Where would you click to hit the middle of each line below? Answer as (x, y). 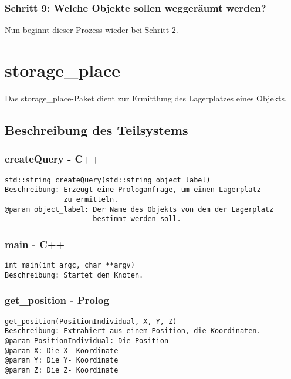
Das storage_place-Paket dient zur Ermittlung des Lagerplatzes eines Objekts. (146, 98)
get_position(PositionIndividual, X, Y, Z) (91, 321)
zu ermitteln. (91, 199)
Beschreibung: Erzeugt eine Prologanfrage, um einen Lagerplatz (133, 190)
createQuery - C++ (53, 159)
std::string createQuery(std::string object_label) (108, 180)
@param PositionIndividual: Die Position (87, 341)
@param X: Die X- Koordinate (62, 351)
